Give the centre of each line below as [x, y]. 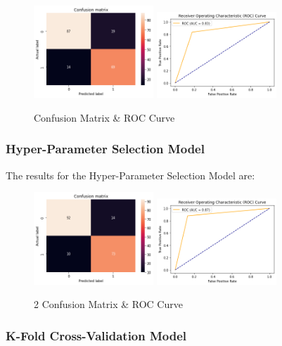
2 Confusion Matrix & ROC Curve [108, 304]
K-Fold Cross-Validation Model [96, 335]
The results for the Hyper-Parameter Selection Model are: [130, 175]
